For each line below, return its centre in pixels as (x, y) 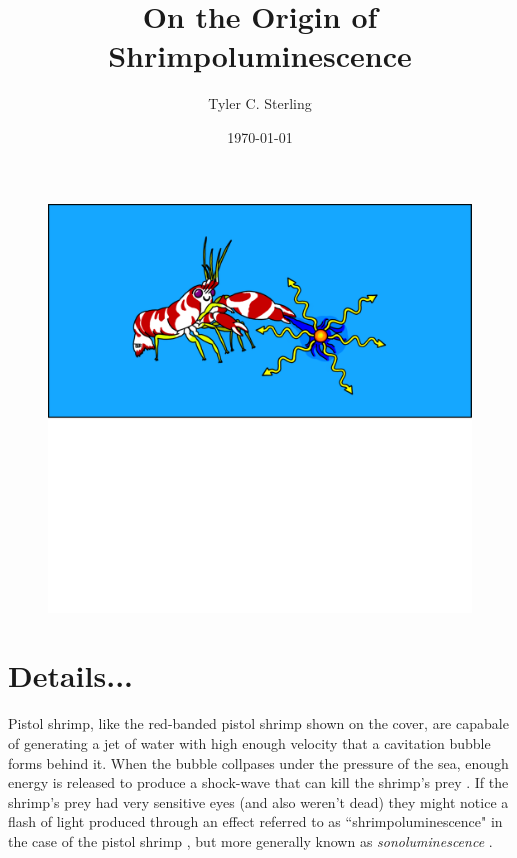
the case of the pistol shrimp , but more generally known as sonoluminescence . (250, 840)
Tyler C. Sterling (260, 103)
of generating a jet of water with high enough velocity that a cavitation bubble (249, 742)
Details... (70, 675)
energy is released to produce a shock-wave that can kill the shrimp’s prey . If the (258, 782)
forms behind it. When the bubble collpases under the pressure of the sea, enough (258, 762)
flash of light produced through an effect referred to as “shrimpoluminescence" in (255, 821)
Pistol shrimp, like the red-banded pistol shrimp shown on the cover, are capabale (258, 723)
